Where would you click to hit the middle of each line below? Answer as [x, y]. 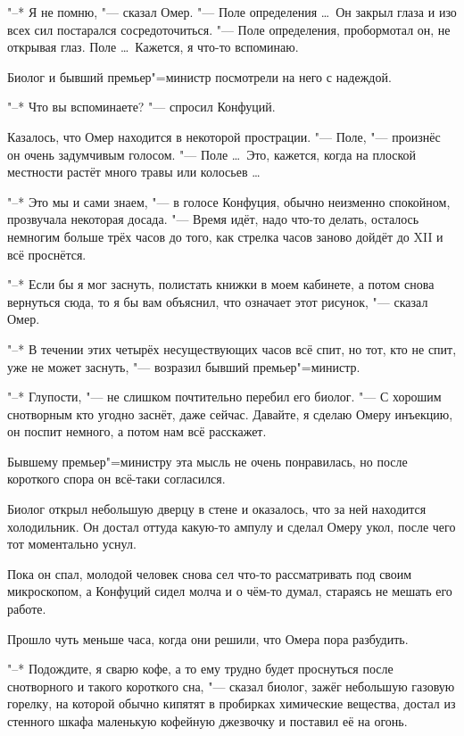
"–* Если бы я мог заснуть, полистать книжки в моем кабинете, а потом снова [221, 284]
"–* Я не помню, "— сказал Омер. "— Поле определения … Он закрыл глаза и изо [232, 12]
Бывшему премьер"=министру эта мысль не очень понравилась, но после [207, 461]
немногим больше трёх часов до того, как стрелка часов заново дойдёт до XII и [225, 236]
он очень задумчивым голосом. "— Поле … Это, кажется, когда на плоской [212, 154]
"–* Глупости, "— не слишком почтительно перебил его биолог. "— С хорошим [224, 397]
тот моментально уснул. [72, 544]
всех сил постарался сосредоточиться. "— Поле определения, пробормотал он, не [229, 29]
